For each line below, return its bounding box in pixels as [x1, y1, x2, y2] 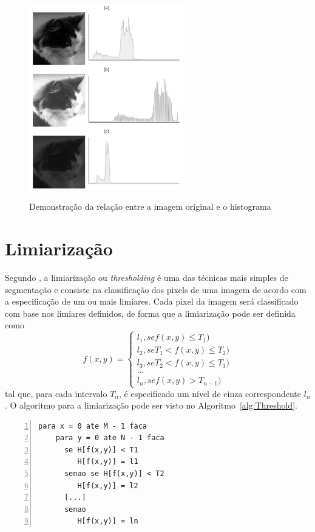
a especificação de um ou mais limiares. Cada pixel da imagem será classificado [5, 295, 299, 308]
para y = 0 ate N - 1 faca [55, 434, 164, 443]
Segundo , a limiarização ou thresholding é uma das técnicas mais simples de [5, 271, 288, 283]
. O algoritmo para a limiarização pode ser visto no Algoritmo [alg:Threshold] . [5, 399, 297, 412]
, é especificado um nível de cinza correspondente [119, 387, 302, 399]
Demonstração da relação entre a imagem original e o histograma [29, 200, 271, 213]
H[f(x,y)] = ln [77, 517, 138, 526]
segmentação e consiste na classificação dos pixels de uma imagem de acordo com [5, 283, 307, 295]
